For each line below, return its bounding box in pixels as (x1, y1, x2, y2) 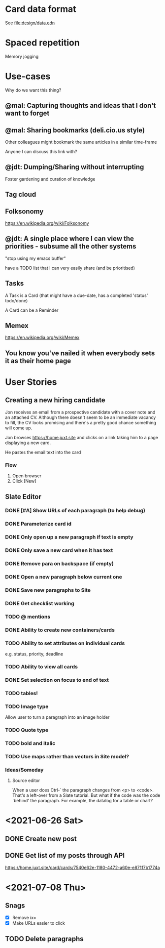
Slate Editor (5, 493, 42, 501)
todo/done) (5, 297, 28, 303)
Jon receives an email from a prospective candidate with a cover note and (5, 409, 156, 415)
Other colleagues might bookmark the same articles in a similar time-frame (5, 139, 157, 145)
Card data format (5, 3, 76, 15)
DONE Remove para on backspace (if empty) (5, 560, 114, 567)
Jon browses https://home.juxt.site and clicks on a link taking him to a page (5, 434, 159, 440)
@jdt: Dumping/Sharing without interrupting (5, 163, 144, 171)
